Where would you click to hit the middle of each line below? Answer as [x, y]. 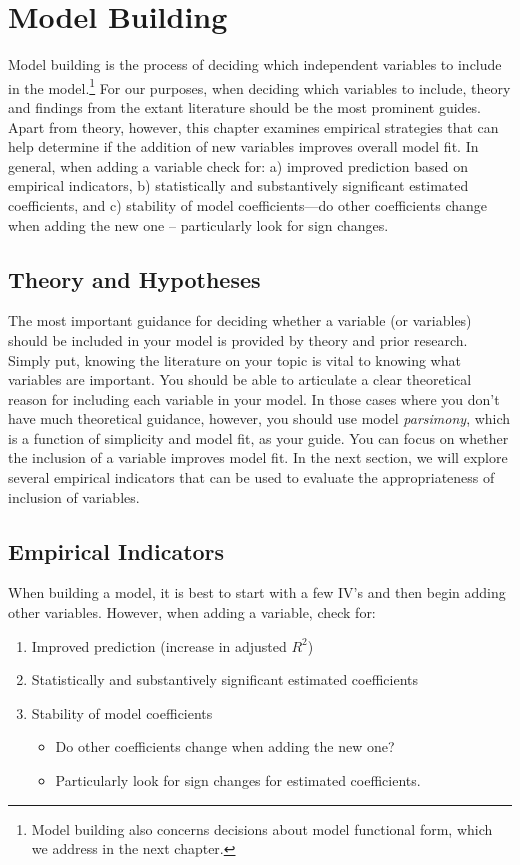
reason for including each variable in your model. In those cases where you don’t [254, 398]
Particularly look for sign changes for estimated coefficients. [238, 780]
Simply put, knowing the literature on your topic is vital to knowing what [234, 359]
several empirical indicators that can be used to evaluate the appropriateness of [251, 477]
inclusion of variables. [74, 496]
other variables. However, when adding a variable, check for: [192, 612]
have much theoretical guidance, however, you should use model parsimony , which [259, 418]
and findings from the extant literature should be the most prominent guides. [245, 106]
